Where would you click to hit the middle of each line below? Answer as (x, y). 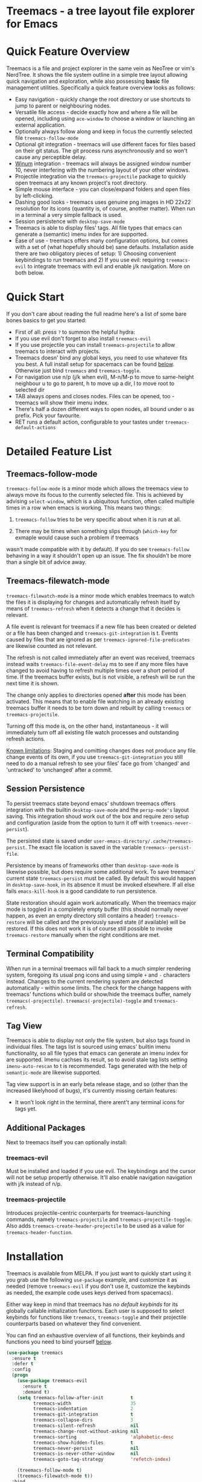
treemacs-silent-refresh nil (86, 1426)
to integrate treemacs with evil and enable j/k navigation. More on (109, 267)
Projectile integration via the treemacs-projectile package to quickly (100, 176)
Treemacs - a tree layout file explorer (100, 11)
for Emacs (32, 24)
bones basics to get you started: (46, 320)
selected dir (30, 390)
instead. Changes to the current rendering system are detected (85, 981)
